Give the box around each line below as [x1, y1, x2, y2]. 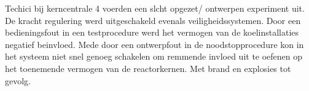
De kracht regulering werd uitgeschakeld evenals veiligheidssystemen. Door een [5, 14, 301, 26]
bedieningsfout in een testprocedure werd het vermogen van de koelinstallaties [5, 26, 299, 39]
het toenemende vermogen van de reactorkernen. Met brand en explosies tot [5, 61, 291, 74]
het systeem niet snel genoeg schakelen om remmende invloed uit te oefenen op [5, 50, 303, 63]
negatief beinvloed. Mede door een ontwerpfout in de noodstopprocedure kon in [5, 38, 304, 50]
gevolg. [5, 74, 31, 87]
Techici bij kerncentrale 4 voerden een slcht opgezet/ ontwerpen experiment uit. [5, 2, 305, 14]
